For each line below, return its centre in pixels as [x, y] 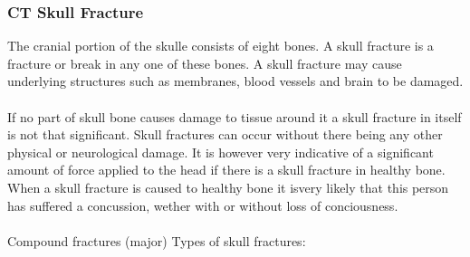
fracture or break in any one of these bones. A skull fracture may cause [205, 63]
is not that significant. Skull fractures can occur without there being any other [225, 134]
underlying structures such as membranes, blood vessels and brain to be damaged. [235, 81]
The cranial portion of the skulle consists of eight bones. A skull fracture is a [221, 46]
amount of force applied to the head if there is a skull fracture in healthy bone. [226, 170]
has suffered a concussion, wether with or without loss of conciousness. [203, 205]
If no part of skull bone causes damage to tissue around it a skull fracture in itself [235, 116]
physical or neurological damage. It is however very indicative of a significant [221, 152]
